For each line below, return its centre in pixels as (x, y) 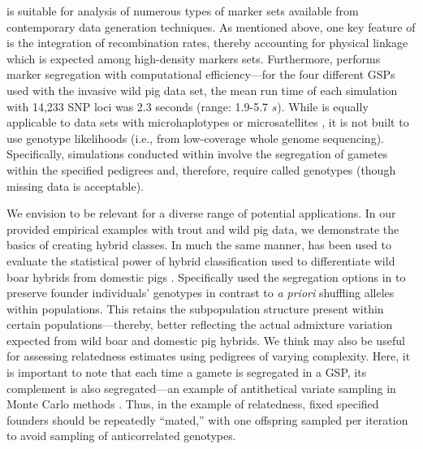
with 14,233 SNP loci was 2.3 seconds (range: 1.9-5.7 (138, 106)
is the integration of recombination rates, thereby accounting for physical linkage (207, 43)
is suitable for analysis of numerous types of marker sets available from (183, 11)
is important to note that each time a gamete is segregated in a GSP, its (187, 372)
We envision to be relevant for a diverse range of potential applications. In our (201, 213)
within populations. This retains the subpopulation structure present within (195, 308)
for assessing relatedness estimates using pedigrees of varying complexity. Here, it (209, 356)
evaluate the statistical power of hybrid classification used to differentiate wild (201, 260)
